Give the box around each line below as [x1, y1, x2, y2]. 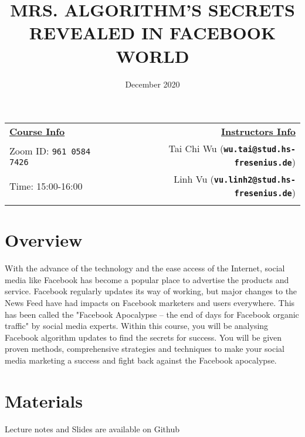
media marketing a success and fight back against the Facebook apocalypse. [5, 354, 277, 366]
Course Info [9, 125, 65, 139]
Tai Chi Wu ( [168, 142, 224, 156]
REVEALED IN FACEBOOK [29, 21, 276, 45]
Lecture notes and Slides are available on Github [5, 422, 180, 435]
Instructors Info [221, 125, 296, 139]
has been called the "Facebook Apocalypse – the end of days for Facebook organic [5, 308, 299, 320]
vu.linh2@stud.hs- [213, 175, 296, 185]
